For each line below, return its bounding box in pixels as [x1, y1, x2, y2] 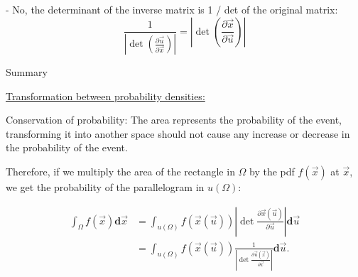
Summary [6, 65, 48, 80]
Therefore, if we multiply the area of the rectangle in [6, 164, 235, 178]
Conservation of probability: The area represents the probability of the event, [6, 112, 342, 127]
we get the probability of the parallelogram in [6, 180, 205, 194]
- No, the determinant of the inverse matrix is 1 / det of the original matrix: [6, 2, 338, 16]
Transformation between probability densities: [6, 88, 205, 103]
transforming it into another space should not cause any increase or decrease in [6, 126, 350, 141]
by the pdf [249, 164, 295, 178]
